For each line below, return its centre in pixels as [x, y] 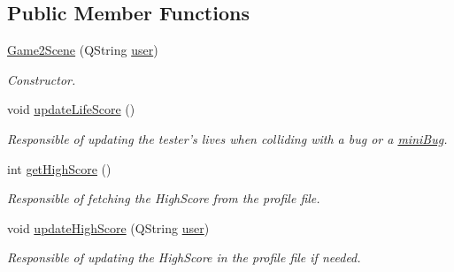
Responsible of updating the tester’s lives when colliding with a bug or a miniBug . [227, 138]
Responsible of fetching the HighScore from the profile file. [164, 198]
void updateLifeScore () [71, 109]
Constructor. [42, 79]
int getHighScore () [59, 168]
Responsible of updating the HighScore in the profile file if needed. [184, 257]
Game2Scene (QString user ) [83, 50]
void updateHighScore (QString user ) [108, 227]
